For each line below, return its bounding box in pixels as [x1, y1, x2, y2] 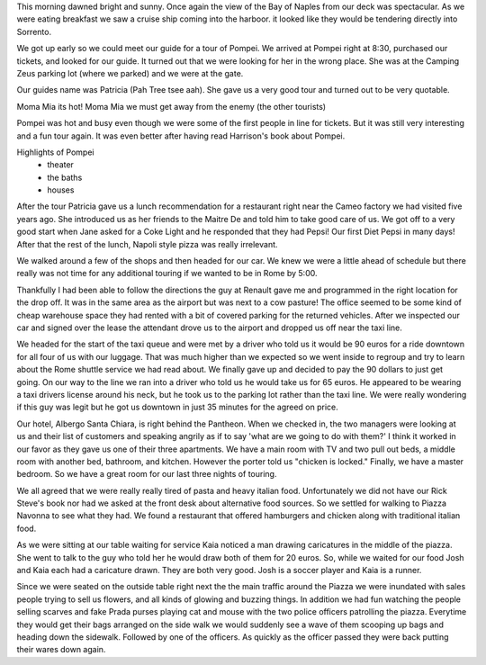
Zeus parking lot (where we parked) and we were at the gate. [16, 67, 244, 78]
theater [47, 159, 74, 170]
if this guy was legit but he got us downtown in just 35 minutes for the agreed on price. [16, 401, 339, 413]
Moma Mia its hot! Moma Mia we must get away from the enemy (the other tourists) [16, 101, 327, 112]
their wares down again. [16, 644, 106, 655]
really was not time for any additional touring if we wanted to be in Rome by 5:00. [16, 268, 318, 279]
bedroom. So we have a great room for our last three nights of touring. [16, 469, 277, 480]
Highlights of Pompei [16, 147, 94, 157]
